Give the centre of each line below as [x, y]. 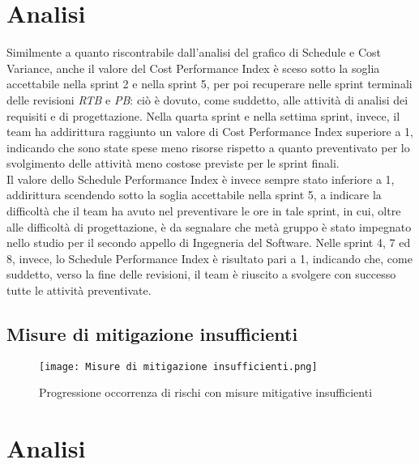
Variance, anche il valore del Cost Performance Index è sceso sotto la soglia [193, 68]
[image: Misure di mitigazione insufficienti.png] [178, 366]
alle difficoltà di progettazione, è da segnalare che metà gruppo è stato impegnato [209, 226]
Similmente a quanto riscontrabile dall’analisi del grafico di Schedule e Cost [194, 52]
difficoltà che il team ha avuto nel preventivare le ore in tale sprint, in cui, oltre [204, 211]
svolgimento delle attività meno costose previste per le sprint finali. [173, 163]
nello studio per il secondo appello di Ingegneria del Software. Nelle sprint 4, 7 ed [209, 243]
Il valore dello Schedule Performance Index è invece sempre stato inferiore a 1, [201, 179]
